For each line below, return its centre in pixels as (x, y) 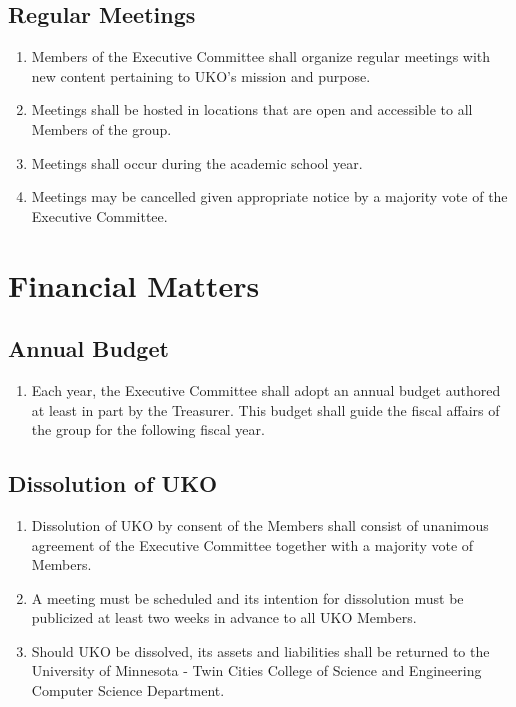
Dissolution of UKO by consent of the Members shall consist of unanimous (260, 524)
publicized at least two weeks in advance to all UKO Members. (224, 617)
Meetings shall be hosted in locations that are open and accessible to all (252, 109)
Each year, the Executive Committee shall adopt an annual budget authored (266, 389)
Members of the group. (101, 128)
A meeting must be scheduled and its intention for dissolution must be (247, 597)
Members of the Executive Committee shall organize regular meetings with (261, 56)
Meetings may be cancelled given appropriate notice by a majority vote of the (269, 196)
